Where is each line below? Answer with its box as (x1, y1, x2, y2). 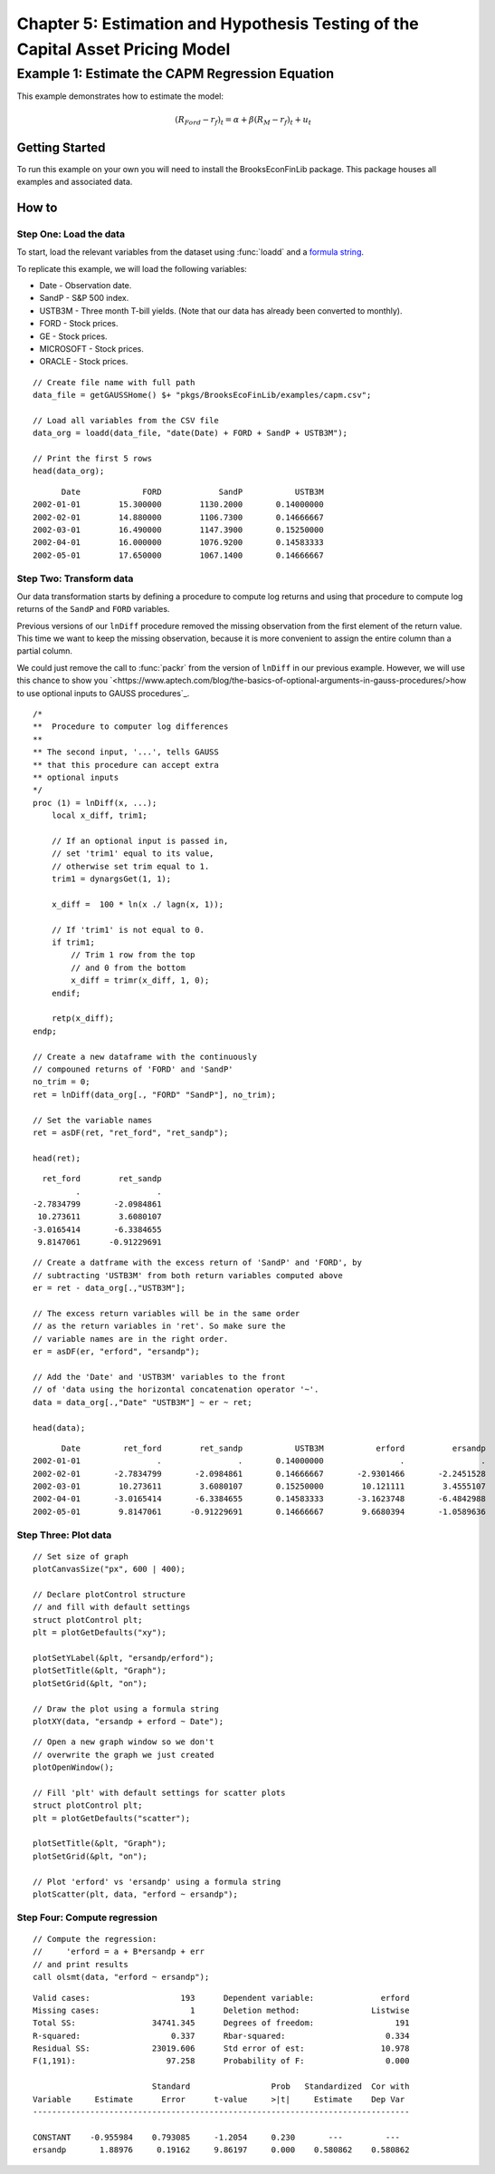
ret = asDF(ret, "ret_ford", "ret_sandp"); (33, 1127, 229, 1138)
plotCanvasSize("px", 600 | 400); (33, 1564, 186, 1575)
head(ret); (33, 1152, 81, 1163)
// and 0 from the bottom (71, 962, 186, 973)
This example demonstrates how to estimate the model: (16, 91, 224, 102)
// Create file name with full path (33, 377, 195, 387)
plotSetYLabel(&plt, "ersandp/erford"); (33, 1653, 214, 1663)
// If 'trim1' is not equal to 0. (51, 925, 205, 935)
